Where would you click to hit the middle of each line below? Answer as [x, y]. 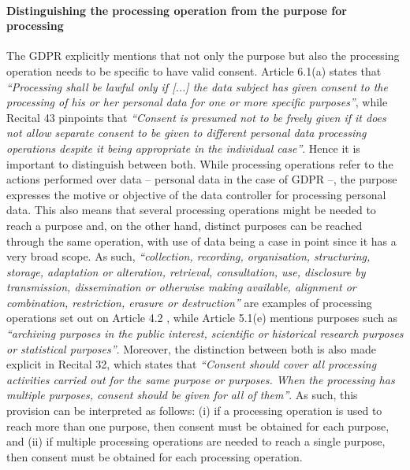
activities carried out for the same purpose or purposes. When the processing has [201, 379]
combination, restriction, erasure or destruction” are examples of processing [189, 302]
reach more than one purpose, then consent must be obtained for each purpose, [198, 426]
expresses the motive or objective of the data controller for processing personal [196, 194]
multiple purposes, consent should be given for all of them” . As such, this [182, 395]
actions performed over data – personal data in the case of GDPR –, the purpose [202, 179]
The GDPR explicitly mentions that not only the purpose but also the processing [203, 56]
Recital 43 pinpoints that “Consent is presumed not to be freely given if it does [196, 117]
